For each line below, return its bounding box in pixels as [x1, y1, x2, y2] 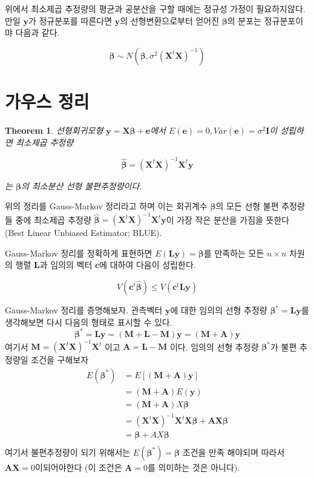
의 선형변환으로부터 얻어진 [120, 14, 220, 27]
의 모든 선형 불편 [215, 200, 279, 212]
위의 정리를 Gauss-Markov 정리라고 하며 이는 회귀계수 [5, 200, 208, 212]
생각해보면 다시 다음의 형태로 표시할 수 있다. [5, 315, 172, 328]
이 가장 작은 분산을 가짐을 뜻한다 [166, 213, 290, 226]
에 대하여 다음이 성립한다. [99, 258, 196, 271]
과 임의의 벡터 [39, 258, 93, 271]
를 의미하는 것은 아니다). [148, 460, 240, 473]
